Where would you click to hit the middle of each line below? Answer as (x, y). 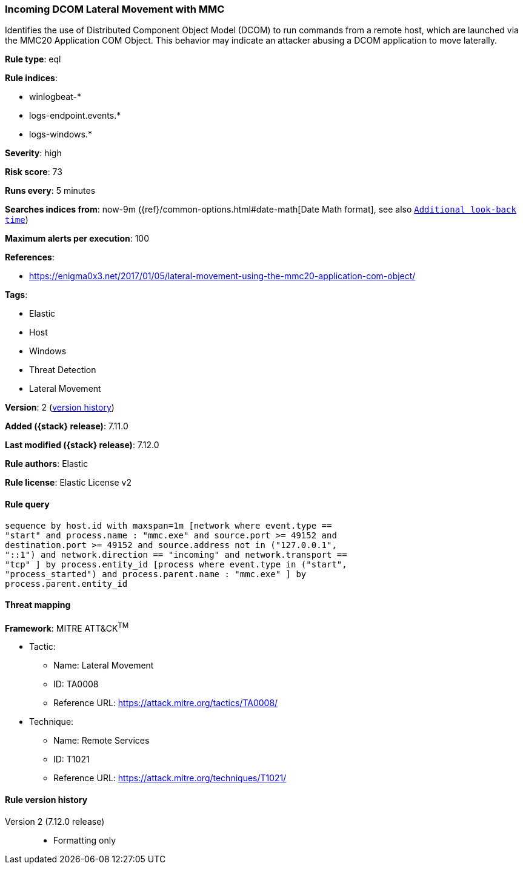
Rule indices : (31, 78)
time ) (17, 220)
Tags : (16, 295)
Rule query (27, 504)
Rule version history (46, 800)
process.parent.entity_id (66, 583)
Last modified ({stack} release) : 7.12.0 (82, 445)
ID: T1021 (72, 759)
